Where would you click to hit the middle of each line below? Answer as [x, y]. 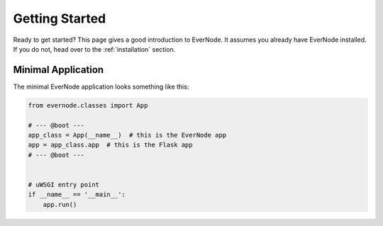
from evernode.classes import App [88, 105]
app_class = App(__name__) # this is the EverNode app [127, 135]
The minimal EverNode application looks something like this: [101, 86]
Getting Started [60, 18]
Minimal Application [59, 70]
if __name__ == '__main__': [77, 194]
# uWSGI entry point [63, 185]
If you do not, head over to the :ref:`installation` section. [94, 49]
